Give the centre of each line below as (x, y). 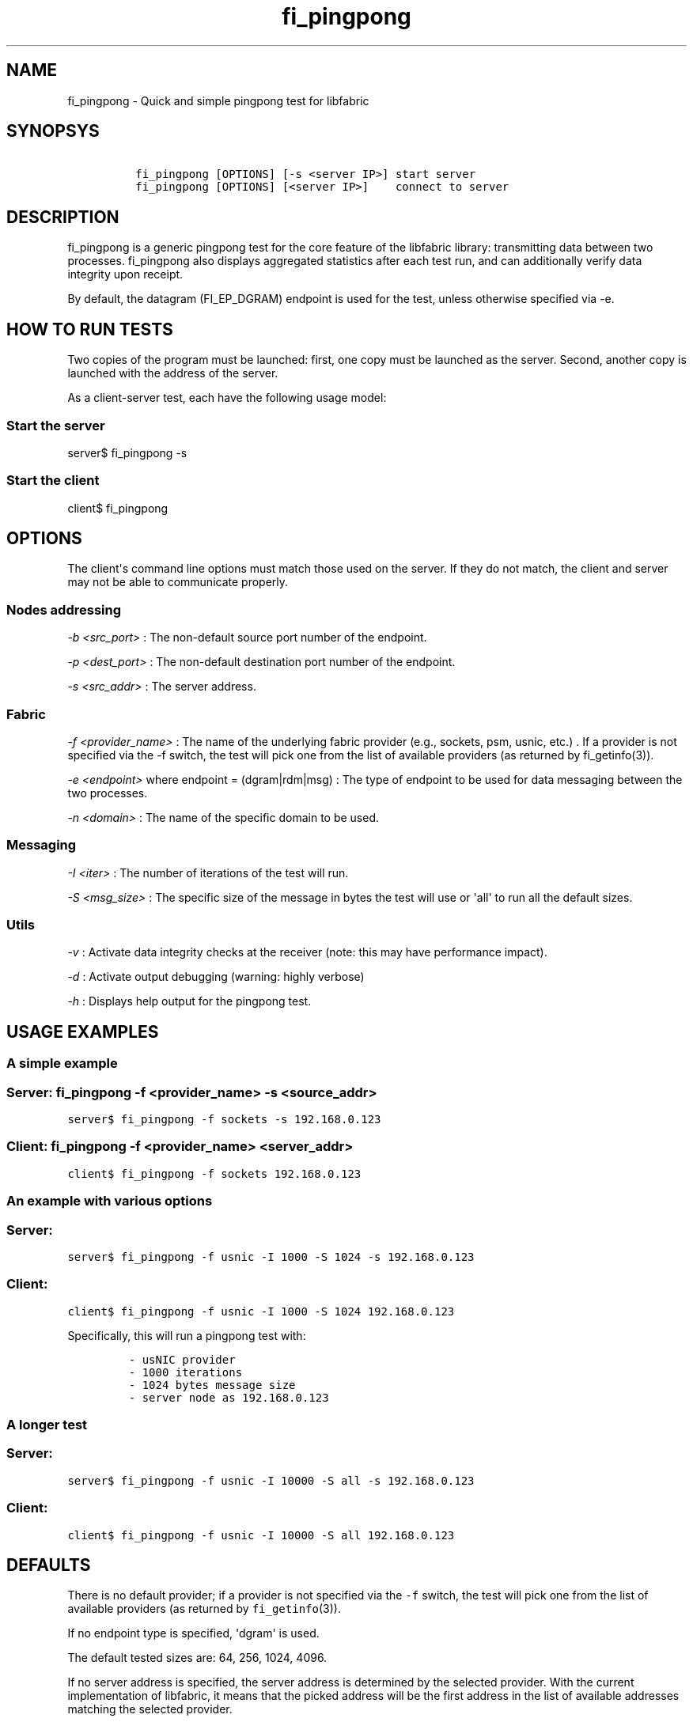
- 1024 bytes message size (212, 1385)
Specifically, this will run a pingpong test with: (187, 1335)
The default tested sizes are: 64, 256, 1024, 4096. (197, 1658)
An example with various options (110, 1201)
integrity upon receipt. (125, 274)
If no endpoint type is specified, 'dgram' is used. (193, 1633)
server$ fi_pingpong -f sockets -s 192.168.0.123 (224, 1120)
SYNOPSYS (53, 131)
